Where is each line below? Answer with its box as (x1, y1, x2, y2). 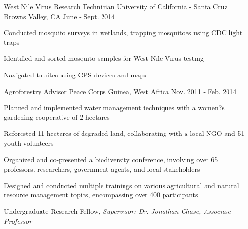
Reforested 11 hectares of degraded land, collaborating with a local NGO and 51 (4, 128, 245, 138)
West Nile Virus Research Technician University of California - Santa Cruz (4, 1, 227, 11)
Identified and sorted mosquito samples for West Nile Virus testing (4, 53, 204, 63)
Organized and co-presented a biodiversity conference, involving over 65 (4, 154, 218, 164)
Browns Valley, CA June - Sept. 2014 (4, 11, 115, 21)
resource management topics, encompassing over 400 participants (4, 190, 198, 200)
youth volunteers (4, 137, 54, 148)
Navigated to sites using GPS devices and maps (4, 69, 146, 79)
